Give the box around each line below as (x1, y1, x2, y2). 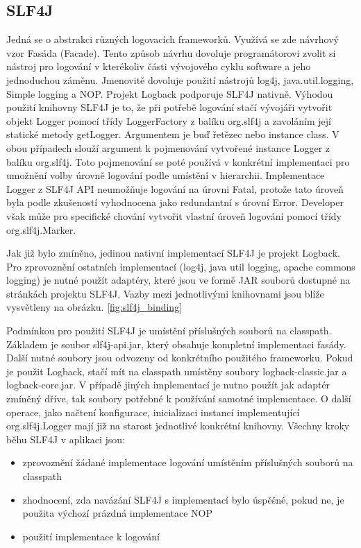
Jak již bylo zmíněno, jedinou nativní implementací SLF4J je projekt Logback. (6, 246, 340, 260)
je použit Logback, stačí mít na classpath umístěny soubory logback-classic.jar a (6, 363, 347, 378)
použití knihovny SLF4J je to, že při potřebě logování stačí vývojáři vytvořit (6, 100, 333, 114)
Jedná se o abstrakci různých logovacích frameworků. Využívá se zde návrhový (6, 32, 339, 46)
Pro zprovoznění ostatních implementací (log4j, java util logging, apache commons (6, 259, 355, 273)
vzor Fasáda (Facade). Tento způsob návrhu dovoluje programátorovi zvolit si (6, 45, 336, 60)
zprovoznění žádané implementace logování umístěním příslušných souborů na (22, 455, 353, 470)
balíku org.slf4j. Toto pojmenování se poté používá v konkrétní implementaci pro (6, 154, 350, 169)
